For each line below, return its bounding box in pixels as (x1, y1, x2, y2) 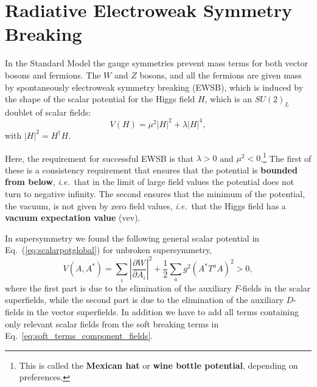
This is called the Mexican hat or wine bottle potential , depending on (19, 358, 298, 371)
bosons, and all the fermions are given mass (139, 68, 302, 81)
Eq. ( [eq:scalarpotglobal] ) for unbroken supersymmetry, (5, 243, 212, 256)
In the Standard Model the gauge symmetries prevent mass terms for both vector (5, 57, 308, 69)
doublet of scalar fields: (5, 105, 91, 118)
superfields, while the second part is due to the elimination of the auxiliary (5, 293, 284, 306)
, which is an (204, 92, 252, 105)
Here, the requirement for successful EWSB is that (5, 152, 194, 164)
